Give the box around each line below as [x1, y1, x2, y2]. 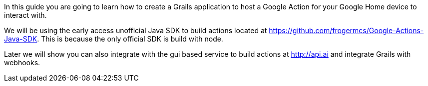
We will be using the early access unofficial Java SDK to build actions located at [4, 26, 267, 35]
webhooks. [4, 58, 40, 67]
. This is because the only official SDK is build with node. [37, 35, 223, 43]
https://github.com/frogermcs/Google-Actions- [269, 26, 424, 35]
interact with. [4, 11, 47, 19]
